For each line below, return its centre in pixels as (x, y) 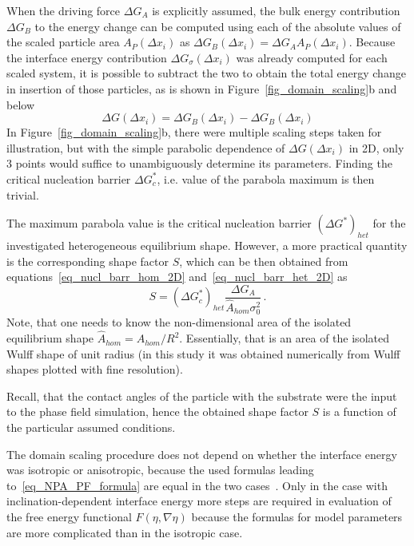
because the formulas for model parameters (297, 516)
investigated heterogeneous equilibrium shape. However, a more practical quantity (207, 245)
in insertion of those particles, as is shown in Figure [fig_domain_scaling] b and (202, 88)
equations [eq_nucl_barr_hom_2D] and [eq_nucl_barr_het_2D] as (177, 277)
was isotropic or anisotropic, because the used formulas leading (160, 470)
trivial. (23, 194)
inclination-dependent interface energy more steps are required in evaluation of (199, 501)
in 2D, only (376, 147)
